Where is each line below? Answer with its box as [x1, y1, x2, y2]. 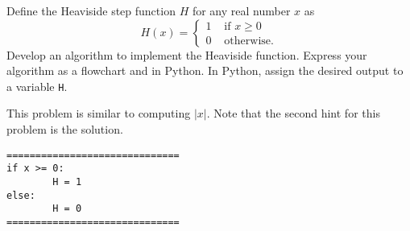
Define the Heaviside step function [6, 2, 176, 19]
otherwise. [224, 35, 274, 47]
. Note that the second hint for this [206, 105, 380, 122]
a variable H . [6, 77, 68, 94]
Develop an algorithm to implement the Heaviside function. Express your [6, 46, 367, 63]
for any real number [192, 2, 291, 19]
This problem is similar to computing [6, 105, 191, 122]
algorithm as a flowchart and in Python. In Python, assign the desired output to [6, 62, 404, 79]
